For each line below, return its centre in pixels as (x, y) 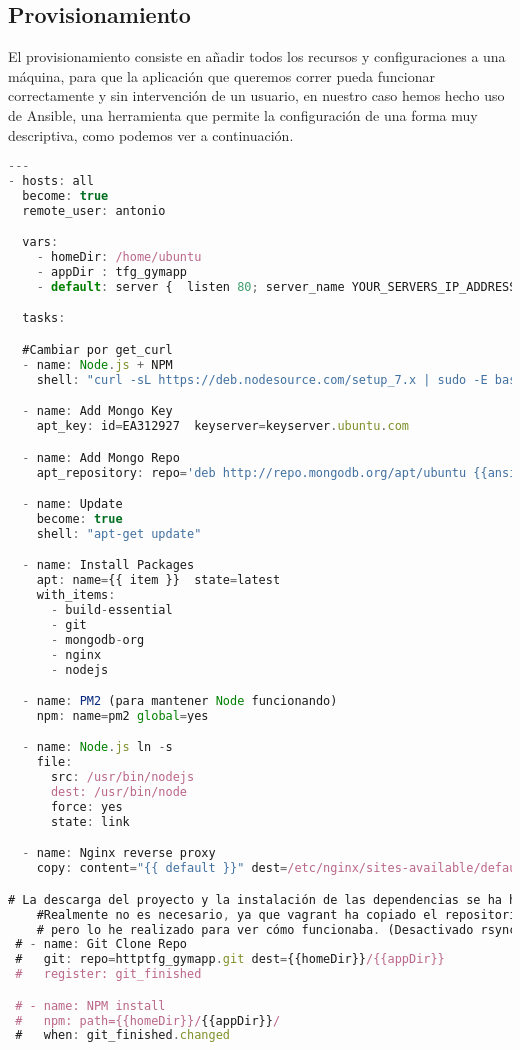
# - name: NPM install (90, 1005)
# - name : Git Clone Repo (101, 944)
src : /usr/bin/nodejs (122, 777)
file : (54, 762)
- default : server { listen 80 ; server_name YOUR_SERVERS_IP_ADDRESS (276, 286)
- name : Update (72, 504)
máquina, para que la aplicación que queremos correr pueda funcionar (221, 75)
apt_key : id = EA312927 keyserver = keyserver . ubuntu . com (222, 426)
